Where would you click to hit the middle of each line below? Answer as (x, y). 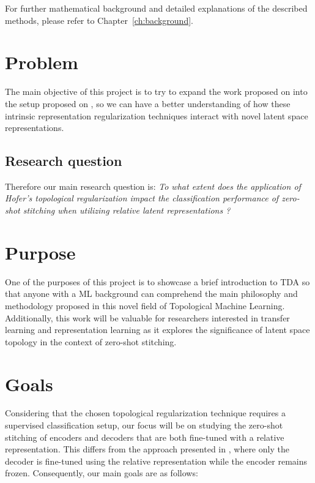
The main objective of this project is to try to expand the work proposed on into (156, 92)
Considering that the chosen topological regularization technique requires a (145, 413)
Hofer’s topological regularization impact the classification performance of (142, 198)
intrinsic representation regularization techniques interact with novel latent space (157, 115)
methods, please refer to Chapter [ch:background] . (99, 20)
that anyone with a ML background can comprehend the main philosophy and (151, 294)
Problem (42, 62)
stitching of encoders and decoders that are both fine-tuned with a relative (145, 437)
